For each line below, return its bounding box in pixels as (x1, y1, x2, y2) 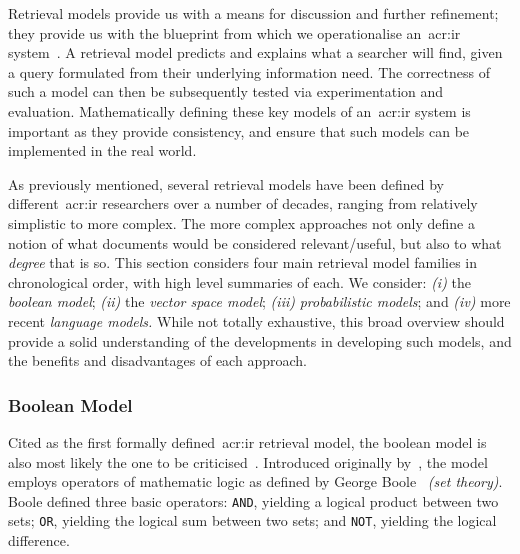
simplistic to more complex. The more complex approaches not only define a (8, 212, 475, 233)
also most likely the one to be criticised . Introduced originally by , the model (8, 451, 488, 472)
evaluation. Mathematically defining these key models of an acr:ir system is (8, 100, 471, 121)
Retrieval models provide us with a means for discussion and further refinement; (8, 3, 499, 23)
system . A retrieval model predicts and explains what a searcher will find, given (8, 42, 503, 63)
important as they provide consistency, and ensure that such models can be (8, 120, 470, 141)
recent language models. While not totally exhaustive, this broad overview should (8, 310, 505, 331)
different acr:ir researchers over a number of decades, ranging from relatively (8, 193, 478, 214)
